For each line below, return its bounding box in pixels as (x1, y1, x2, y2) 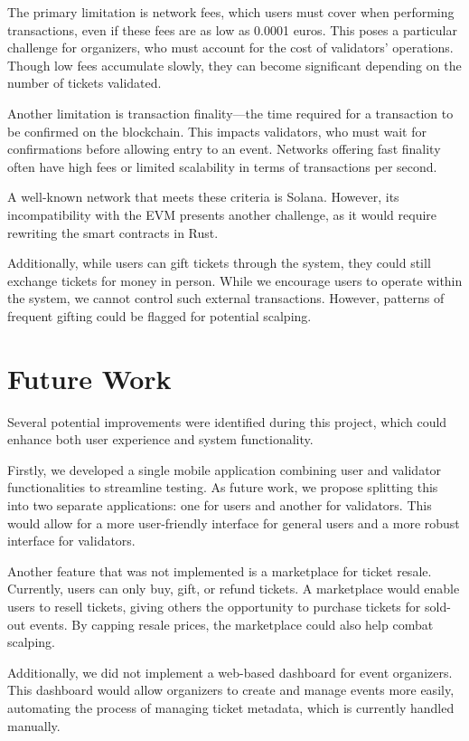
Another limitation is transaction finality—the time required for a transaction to (7, 103, 454, 122)
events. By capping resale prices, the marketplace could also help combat (29, 614, 434, 633)
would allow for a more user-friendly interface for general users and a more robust (7, 513, 460, 532)
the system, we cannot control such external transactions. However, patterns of (7, 289, 445, 308)
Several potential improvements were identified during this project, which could (7, 412, 447, 431)
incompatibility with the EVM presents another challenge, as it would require (7, 204, 437, 223)
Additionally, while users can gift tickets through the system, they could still (7, 253, 431, 272)
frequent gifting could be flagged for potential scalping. (7, 306, 312, 325)
